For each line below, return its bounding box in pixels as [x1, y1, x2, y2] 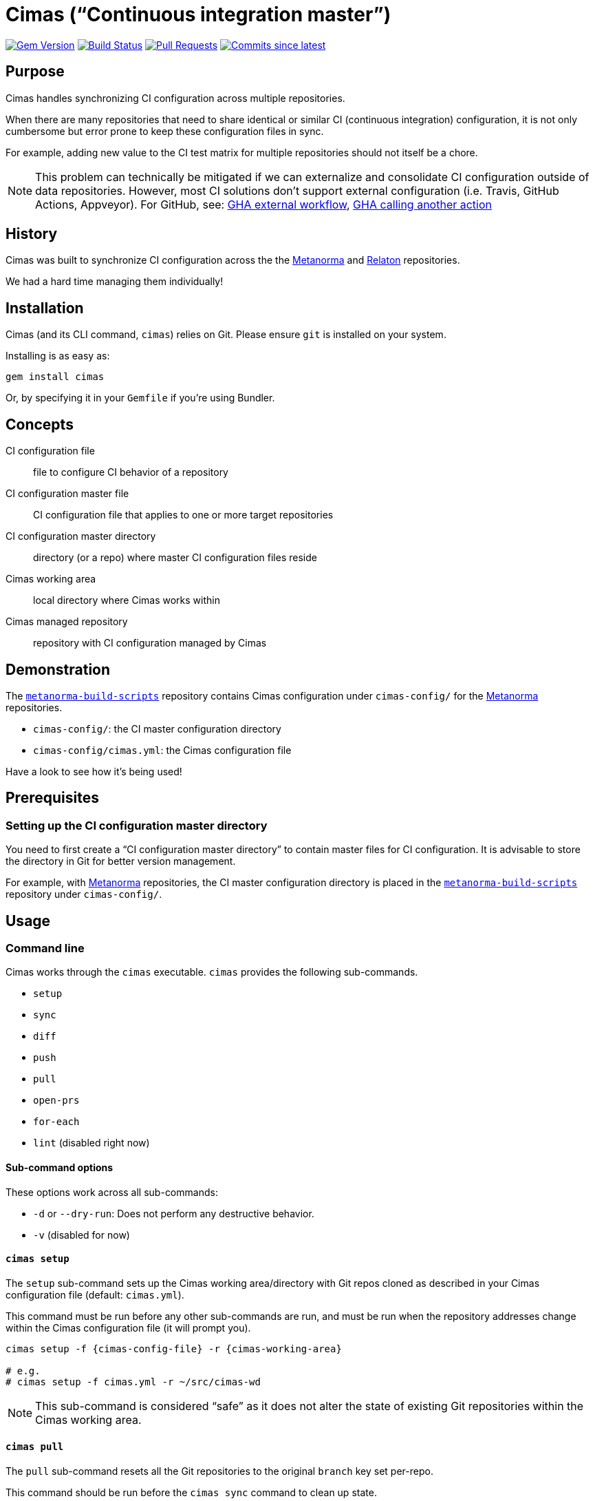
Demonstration [6, 660, 111, 678]
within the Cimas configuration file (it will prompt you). [6, 1321, 251, 1334]
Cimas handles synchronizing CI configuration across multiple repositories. [6, 92, 345, 104]
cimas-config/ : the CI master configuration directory [33, 722, 281, 735]
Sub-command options [6, 1162, 113, 1174]
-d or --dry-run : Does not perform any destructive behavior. [33, 1207, 314, 1219]
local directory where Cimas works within [33, 594, 220, 607]
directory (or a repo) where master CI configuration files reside [33, 552, 317, 564]
